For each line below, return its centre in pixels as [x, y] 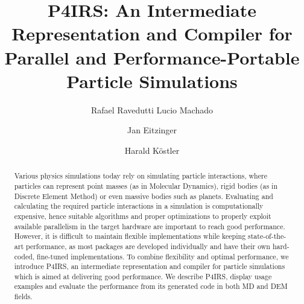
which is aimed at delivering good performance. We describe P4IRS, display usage [143, 276]
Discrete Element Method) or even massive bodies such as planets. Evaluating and [144, 196]
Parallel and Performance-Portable [152, 57]
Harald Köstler [152, 150]
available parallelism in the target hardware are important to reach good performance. [150, 226]
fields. [23, 296]
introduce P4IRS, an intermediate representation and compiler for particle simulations [150, 266]
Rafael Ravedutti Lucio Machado [152, 109]
